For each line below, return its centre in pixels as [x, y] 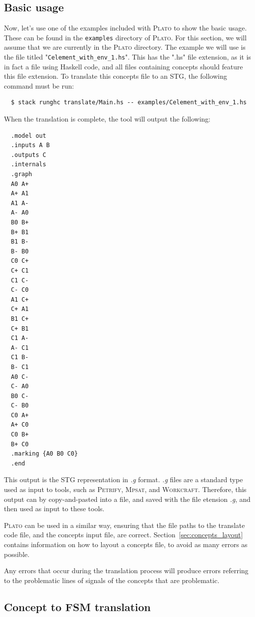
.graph [22, 174]
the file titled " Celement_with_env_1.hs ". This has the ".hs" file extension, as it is [127, 57]
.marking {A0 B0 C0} [44, 454]
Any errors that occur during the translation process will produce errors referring [126, 571]
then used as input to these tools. [54, 509]
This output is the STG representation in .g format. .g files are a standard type [124, 479]
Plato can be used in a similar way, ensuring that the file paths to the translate [125, 525]
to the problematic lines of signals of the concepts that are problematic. [112, 580]
